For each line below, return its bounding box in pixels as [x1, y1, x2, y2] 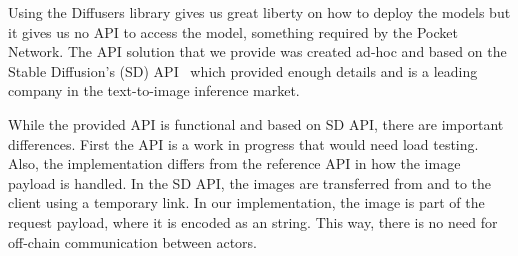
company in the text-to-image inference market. [8, 80, 300, 101]
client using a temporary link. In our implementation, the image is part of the [8, 192, 485, 213]
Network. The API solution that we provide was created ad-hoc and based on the [8, 41, 507, 62]
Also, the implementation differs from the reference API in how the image [8, 153, 461, 174]
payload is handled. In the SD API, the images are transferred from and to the [8, 172, 492, 193]
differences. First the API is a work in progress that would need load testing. [8, 133, 479, 154]
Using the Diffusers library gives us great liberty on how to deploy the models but [8, 2, 511, 22]
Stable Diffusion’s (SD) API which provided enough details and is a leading [8, 60, 478, 81]
